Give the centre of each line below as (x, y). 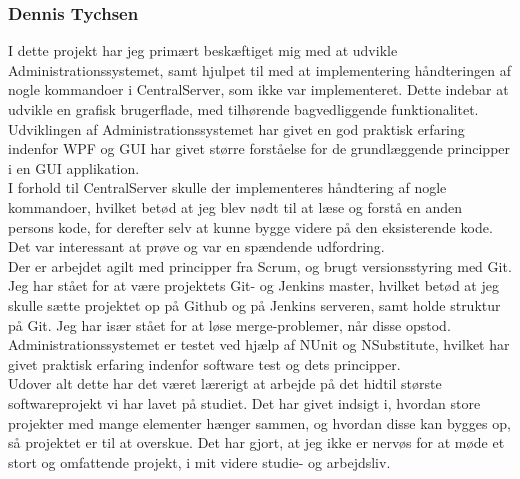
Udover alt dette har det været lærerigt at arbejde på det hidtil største (225, 383)
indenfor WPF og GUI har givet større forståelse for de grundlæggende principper (259, 148)
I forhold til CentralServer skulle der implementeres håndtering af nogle (227, 187)
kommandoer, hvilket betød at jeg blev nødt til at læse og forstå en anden (235, 206)
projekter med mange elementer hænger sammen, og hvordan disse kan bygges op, (259, 422)
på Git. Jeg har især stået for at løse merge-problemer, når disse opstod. (229, 324)
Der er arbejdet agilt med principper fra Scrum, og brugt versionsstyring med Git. (260, 265)
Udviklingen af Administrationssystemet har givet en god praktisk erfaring (236, 128)
